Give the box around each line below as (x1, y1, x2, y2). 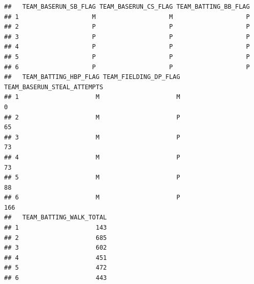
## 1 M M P (4, 13, 250, 21)
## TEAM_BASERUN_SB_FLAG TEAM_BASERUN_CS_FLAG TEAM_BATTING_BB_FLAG (4, 3, 250, 10)
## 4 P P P (4, 43, 250, 51)
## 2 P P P (4, 23, 250, 31)
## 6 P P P (4, 63, 250, 71)
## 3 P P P (4, 33, 250, 40)
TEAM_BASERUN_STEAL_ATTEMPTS (4, 83, 103, 91)
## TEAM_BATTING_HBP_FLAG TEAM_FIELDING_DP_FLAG (4, 73, 180, 81)
